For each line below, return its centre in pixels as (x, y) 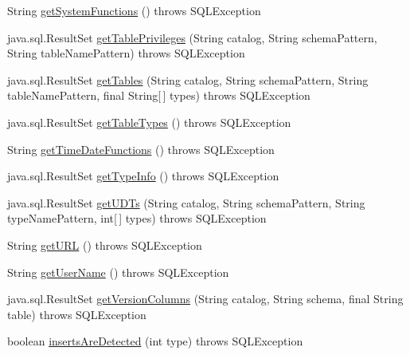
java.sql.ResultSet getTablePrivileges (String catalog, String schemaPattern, (192, 37)
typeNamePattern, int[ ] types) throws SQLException (137, 218)
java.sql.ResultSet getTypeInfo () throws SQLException (143, 176)
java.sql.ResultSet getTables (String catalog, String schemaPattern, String (188, 79)
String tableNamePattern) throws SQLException (126, 53)
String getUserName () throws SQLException (118, 272)
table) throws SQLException (77, 314)
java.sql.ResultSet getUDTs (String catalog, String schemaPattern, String (186, 202)
